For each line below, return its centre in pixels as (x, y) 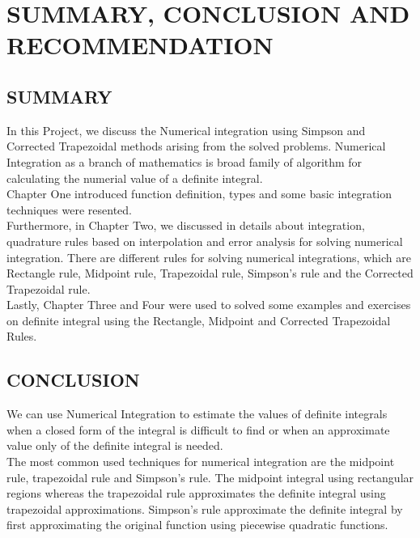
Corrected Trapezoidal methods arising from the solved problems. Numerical (196, 146)
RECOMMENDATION (140, 45)
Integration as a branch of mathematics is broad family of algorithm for (185, 161)
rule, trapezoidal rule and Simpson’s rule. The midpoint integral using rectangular (210, 477)
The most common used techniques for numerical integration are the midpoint (201, 462)
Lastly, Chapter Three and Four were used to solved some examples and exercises (209, 305)
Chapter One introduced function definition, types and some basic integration (199, 194)
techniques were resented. (69, 209)
